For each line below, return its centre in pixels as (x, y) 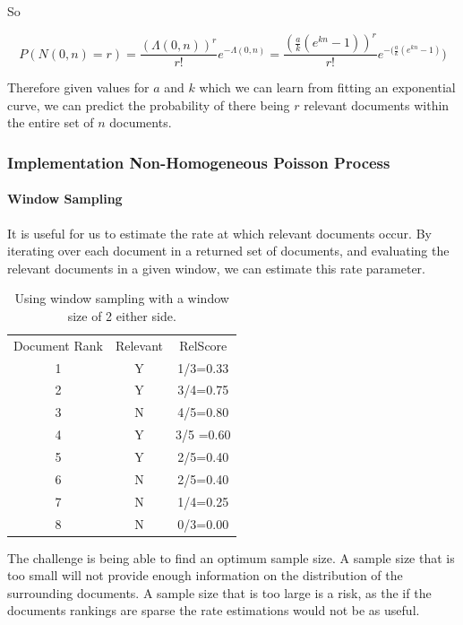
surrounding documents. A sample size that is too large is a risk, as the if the (219, 592)
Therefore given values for (78, 87)
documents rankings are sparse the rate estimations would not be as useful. (214, 610)
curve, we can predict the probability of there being (149, 104)
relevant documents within (377, 104)
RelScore (203, 345)
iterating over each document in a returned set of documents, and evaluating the (228, 251)
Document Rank (58, 345)
